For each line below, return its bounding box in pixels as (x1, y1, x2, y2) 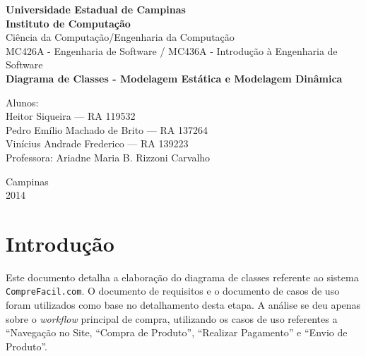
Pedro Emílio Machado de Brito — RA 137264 (6, 122, 208, 137)
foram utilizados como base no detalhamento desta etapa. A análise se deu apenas (6, 297, 361, 312)
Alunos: (6, 94, 39, 109)
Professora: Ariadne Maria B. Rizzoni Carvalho (6, 149, 211, 164)
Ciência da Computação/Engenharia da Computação (6, 30, 235, 44)
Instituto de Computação (6, 16, 131, 30)
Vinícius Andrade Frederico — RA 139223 (6, 136, 189, 151)
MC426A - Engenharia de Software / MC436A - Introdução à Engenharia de (6, 43, 338, 58)
